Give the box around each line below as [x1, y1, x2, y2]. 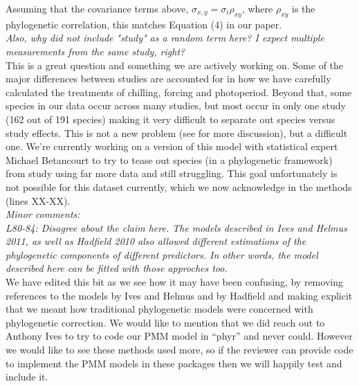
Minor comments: [6, 207, 80, 221]
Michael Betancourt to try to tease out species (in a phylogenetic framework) [6, 152, 333, 167]
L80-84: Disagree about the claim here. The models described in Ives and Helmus [6, 220, 347, 235]
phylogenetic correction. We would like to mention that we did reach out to [6, 315, 325, 329]
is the [292, 1, 315, 15]
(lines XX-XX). [6, 193, 71, 208]
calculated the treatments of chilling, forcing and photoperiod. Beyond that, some [6, 84, 352, 99]
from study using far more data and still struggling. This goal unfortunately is [6, 166, 338, 181]
